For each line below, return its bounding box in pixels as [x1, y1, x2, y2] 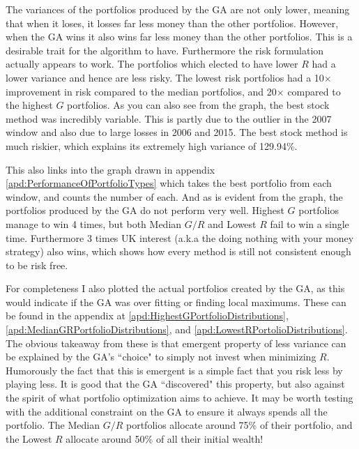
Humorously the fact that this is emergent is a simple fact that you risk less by [6, 363, 343, 377]
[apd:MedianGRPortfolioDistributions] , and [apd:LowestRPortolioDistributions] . [6, 322, 348, 337]
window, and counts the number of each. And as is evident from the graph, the [6, 189, 343, 204]
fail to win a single [270, 216, 349, 231]
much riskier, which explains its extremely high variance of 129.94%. [6, 138, 298, 153]
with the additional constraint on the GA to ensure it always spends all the [6, 404, 328, 418]
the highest [6, 98, 53, 112]
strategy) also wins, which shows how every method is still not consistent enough [6, 244, 351, 259]
